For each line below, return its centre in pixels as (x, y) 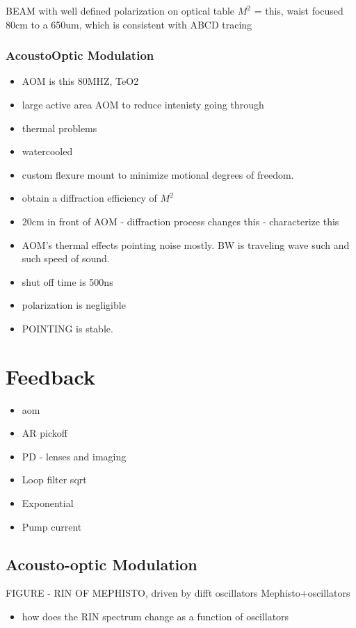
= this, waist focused (299, 10)
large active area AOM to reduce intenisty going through (143, 104)
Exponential (48, 503)
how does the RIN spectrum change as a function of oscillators (155, 617)
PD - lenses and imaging (74, 456)
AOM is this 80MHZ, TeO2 (80, 81)
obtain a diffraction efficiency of (89, 198)
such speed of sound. (66, 258)
